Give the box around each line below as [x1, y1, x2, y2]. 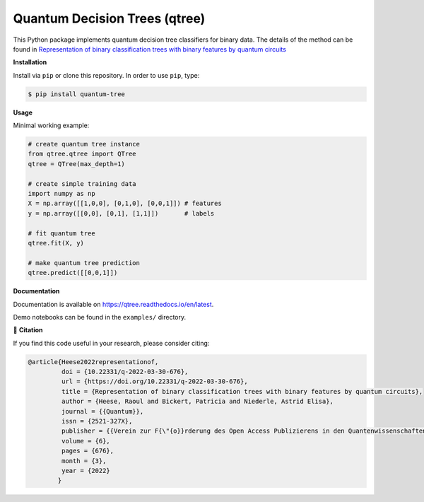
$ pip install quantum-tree [28, 90, 125, 98]
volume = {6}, [61, 437, 111, 445]
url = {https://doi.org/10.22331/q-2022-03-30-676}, [61, 378, 248, 385]
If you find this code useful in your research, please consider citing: [13, 339, 210, 347]
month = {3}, [61, 457, 107, 465]
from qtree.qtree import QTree [28, 150, 137, 158]
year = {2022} [61, 467, 111, 474]
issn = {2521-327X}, [61, 417, 133, 426]
